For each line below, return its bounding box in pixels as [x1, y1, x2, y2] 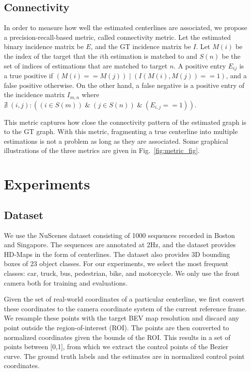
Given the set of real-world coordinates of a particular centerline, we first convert [4, 294, 245, 304]
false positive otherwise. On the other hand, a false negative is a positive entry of [4, 80, 245, 90]
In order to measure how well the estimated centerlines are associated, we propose [4, 22, 247, 33]
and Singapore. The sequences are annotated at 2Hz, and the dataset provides [4, 239, 236, 250]
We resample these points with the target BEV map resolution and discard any [4, 313, 239, 323]
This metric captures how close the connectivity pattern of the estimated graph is [4, 117, 247, 127]
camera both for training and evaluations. [4, 277, 127, 287]
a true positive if [4, 70, 53, 81]
